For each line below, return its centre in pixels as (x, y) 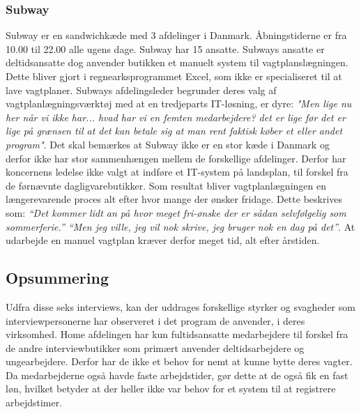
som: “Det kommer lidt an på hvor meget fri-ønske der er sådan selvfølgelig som (176, 212)
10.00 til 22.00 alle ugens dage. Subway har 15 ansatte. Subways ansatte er (165, 48)
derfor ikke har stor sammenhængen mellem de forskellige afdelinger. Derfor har (176, 158)
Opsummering (57, 278)
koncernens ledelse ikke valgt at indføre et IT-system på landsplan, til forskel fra (177, 172)
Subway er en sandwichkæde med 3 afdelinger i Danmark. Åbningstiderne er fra (176, 35)
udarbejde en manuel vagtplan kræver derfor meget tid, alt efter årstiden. (163, 240)
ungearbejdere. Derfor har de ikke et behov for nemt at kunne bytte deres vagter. (179, 361)
